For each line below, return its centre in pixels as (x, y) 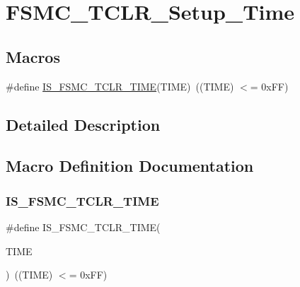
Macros (33, 56)
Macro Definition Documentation (130, 166)
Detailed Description (83, 124)
